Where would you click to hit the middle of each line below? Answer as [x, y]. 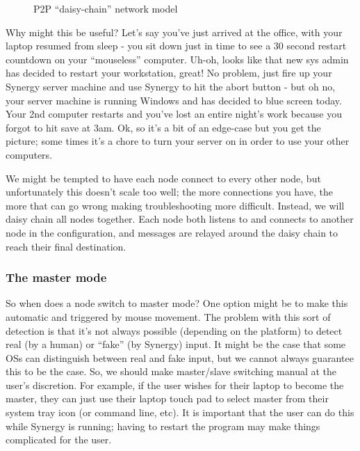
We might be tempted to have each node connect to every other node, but [163, 178]
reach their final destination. [66, 246]
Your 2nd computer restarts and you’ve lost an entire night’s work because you [174, 114]
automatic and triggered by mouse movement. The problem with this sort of [168, 316]
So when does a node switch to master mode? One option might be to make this [177, 303]
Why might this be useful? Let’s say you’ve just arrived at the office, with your [174, 32]
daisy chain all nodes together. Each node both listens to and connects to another [180, 219]
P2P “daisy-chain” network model [106, 8]
